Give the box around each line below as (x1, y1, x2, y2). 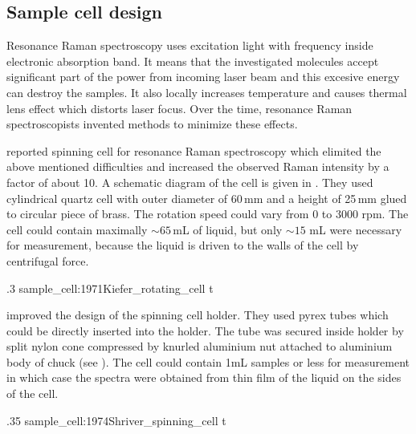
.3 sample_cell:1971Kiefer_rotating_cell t (6, 279, 214, 296)
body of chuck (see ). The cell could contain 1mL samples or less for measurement (6, 353, 410, 370)
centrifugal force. (6, 252, 89, 269)
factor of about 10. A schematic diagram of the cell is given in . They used (6, 173, 373, 190)
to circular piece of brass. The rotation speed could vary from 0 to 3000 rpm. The (6, 205, 409, 222)
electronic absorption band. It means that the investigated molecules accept (6, 52, 379, 69)
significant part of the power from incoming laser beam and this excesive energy (6, 68, 400, 85)
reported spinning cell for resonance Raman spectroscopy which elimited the (6, 142, 381, 159)
